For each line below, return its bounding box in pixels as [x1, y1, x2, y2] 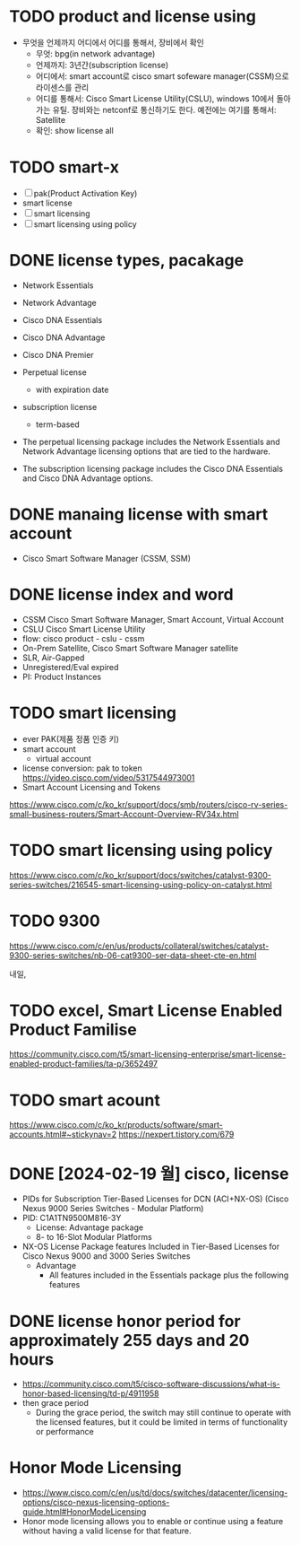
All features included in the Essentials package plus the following [48, 1270, 289, 1280]
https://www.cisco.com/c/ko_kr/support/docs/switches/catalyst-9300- [9, 869, 271, 880]
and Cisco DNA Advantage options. [21, 473, 154, 484]
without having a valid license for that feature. [21, 1525, 192, 1536]
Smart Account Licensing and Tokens [21, 781, 161, 792]
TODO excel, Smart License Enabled [9, 1000, 283, 1020]
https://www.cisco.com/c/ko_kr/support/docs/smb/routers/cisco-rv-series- [9, 799, 288, 809]
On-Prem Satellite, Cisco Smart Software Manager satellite [21, 642, 239, 653]
